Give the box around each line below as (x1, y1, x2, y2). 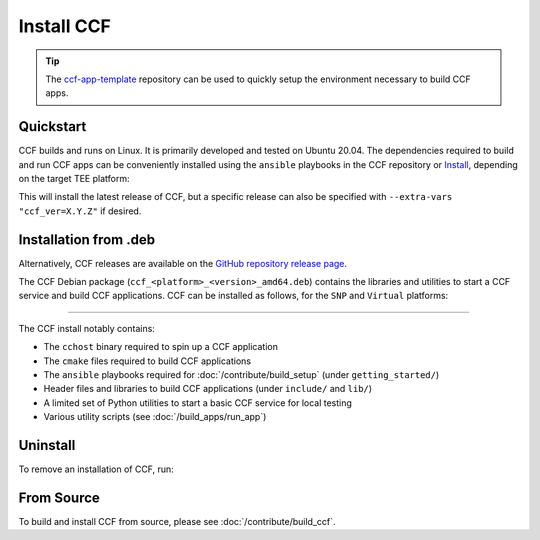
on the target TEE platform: (18, 173, 130, 185)
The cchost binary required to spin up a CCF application (43, 341, 279, 353)
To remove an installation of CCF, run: (18, 463, 174, 475)
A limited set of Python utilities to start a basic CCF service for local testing (43, 396, 352, 409)
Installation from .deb (18, 231, 156, 248)
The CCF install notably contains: (18, 322, 155, 334)
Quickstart (18, 118, 87, 135)
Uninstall (18, 437, 76, 454)
